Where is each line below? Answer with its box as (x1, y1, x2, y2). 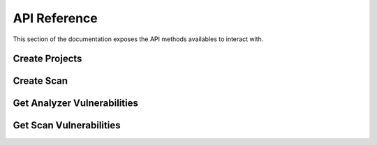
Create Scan (13, 75, 68, 87)
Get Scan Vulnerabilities (13, 119, 121, 132)
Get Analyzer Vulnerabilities (13, 98, 139, 109)
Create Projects (13, 53, 82, 65)
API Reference (13, 10, 98, 26)
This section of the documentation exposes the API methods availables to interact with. (13, 35, 264, 43)
